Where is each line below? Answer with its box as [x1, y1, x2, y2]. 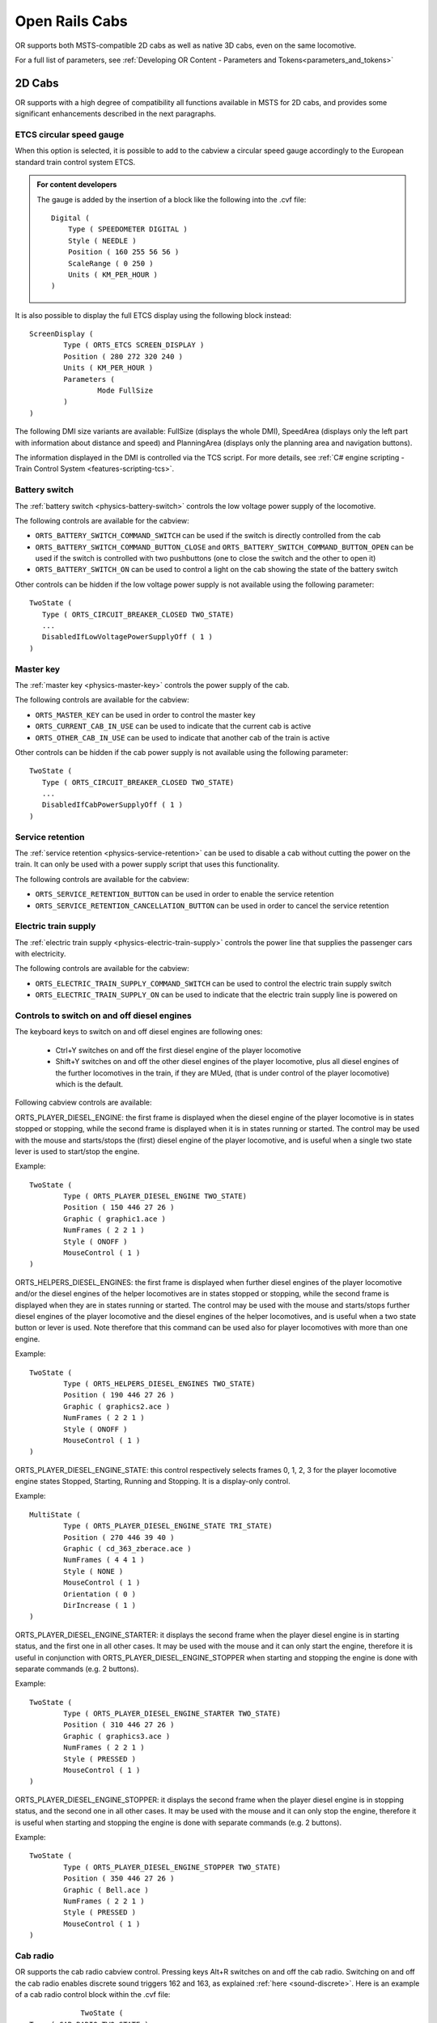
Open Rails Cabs [15, 12, 129, 30]
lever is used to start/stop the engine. [15, 1146, 140, 1156]
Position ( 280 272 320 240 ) [63, 352, 184, 361]
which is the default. [55, 1079, 124, 1088]
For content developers [36, 180, 117, 189]
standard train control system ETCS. [15, 157, 136, 167]
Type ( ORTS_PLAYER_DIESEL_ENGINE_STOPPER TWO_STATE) [63, 1862, 282, 1872]
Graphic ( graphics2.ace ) [63, 1402, 171, 1411]
